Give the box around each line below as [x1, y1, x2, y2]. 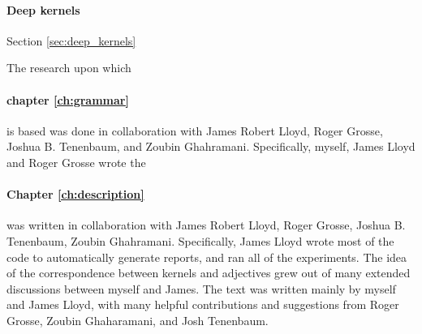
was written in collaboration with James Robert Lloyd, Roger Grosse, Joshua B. [6, 216, 406, 233]
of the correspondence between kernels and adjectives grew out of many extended [6, 264, 411, 281]
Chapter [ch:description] [6, 186, 144, 203]
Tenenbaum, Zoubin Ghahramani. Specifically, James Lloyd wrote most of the [6, 232, 394, 249]
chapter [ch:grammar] [6, 91, 129, 108]
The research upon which [6, 59, 131, 76]
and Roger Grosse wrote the [6, 153, 146, 170]
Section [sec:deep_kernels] [6, 32, 136, 49]
